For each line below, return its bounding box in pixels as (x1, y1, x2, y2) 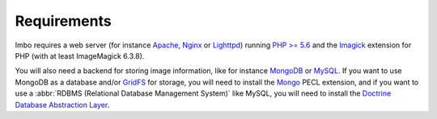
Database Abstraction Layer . (15, 100, 110, 109)
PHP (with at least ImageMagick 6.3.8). (15, 51, 145, 60)
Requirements (15, 12, 112, 30)
